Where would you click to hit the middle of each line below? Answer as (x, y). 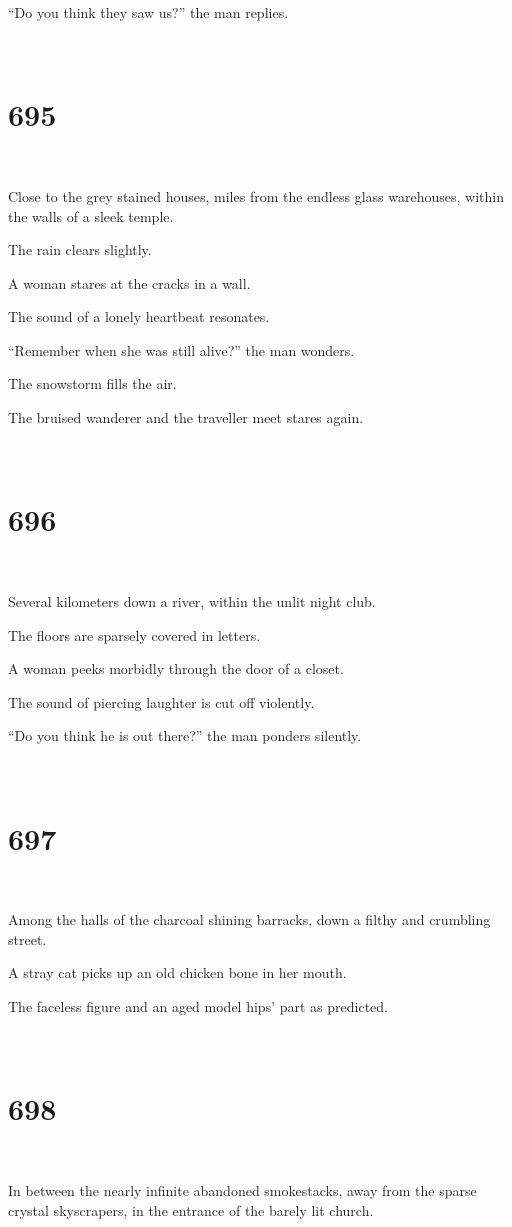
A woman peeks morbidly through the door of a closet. (176, 668)
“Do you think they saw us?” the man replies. (148, 12)
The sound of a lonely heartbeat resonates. (139, 316)
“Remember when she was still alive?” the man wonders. (181, 349)
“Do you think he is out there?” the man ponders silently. (185, 735)
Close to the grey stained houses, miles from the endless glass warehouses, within (256, 195)
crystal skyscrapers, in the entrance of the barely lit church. (191, 1209)
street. (27, 938)
